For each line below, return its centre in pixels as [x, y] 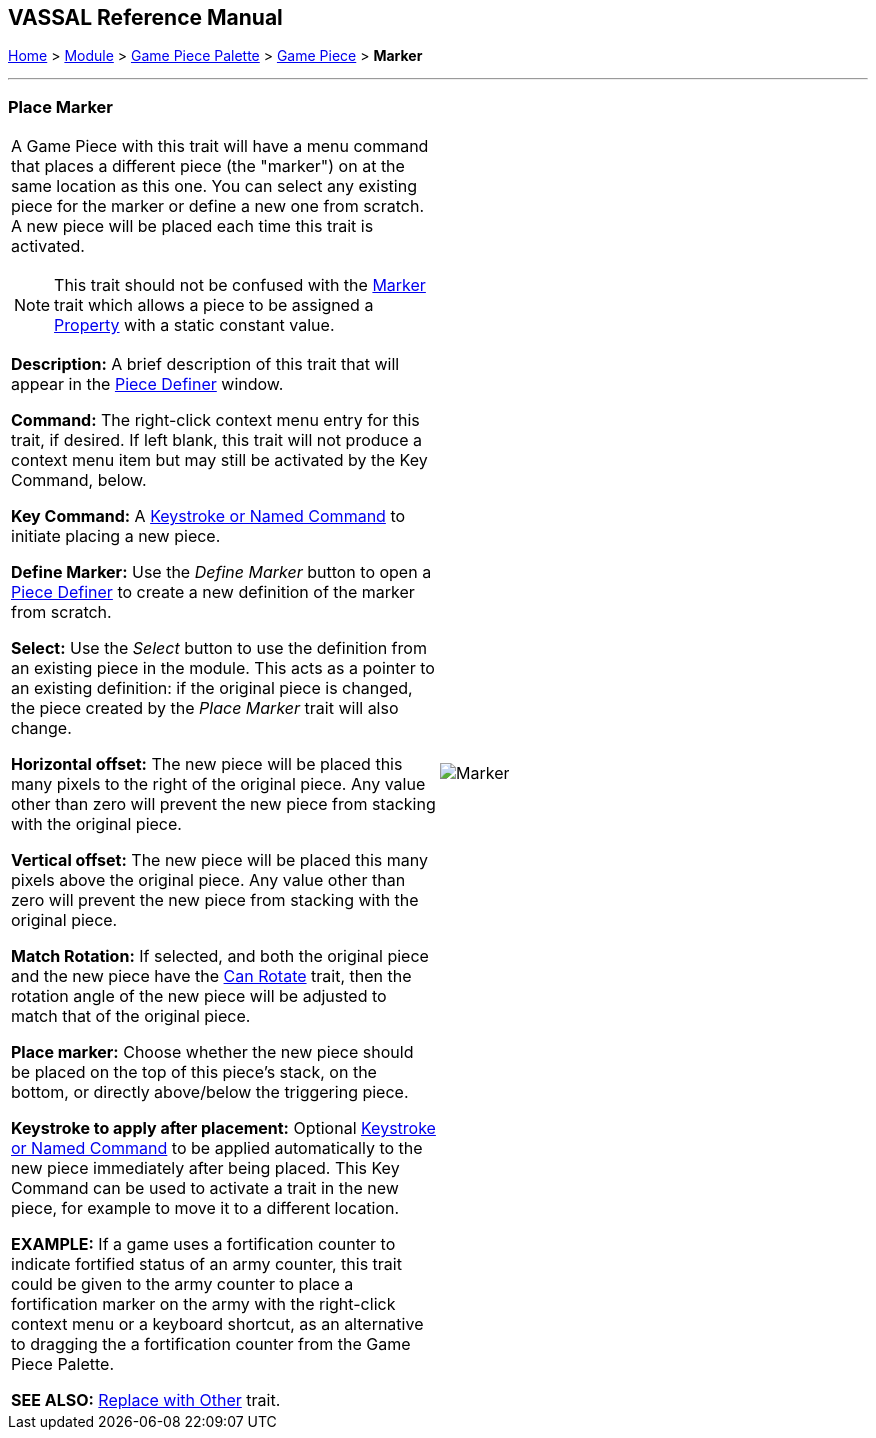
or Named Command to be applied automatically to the [217, 1148]
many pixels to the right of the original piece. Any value [218, 784]
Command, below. [79, 480]
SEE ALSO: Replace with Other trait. [146, 1400]
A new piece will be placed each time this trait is [192, 226]
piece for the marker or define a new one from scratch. [218, 206]
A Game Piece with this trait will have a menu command [220, 146]
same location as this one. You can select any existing [214, 186]
